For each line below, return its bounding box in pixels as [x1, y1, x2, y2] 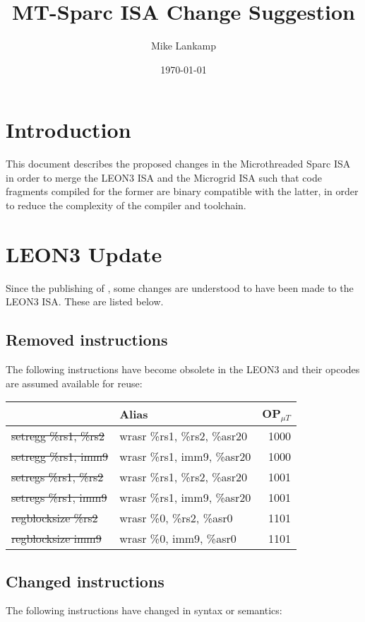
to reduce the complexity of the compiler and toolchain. [6, 198, 246, 213]
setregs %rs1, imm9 [11, 489, 107, 506]
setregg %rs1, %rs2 [11, 428, 104, 445]
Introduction [6, 115, 131, 144]
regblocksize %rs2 [11, 510, 98, 527]
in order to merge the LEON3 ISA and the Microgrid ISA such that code [6, 170, 322, 184]
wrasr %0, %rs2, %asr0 [119, 510, 233, 527]
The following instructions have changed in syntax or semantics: [6, 603, 282, 618]
